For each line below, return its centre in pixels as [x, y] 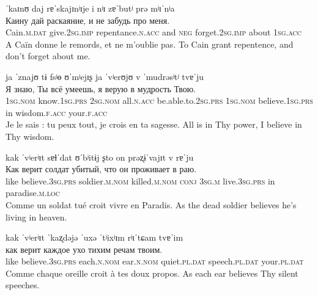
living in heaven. [36, 217]
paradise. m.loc [33, 193]
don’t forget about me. [48, 56]
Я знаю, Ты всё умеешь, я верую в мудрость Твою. [101, 88]
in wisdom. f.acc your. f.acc [57, 112]
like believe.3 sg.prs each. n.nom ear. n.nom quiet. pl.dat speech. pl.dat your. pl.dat [155, 261]
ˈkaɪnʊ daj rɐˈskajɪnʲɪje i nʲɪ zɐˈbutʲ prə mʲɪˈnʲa [90, 8]
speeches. [23, 285]
